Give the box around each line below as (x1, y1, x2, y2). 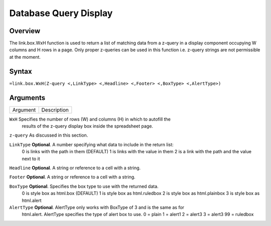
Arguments (9, 93, 46, 102)
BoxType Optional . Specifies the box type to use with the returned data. (9, 183, 159, 189)
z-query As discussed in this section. (9, 132, 88, 138)
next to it (22, 156, 40, 162)
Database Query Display (9, 8, 113, 19)
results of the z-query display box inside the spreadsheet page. (22, 123, 153, 129)
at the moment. (9, 54, 41, 60)
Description (41, 106, 69, 113)
